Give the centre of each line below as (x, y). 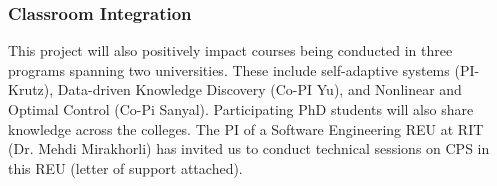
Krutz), (31, 89)
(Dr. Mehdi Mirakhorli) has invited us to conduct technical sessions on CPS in (249, 148)
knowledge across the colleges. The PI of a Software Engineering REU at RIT (246, 128)
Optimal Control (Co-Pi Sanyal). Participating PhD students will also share (241, 109)
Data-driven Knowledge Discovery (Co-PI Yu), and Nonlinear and (259, 89)
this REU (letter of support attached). (125, 167)
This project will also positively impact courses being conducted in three (230, 50)
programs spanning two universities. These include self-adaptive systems (229, 69)
